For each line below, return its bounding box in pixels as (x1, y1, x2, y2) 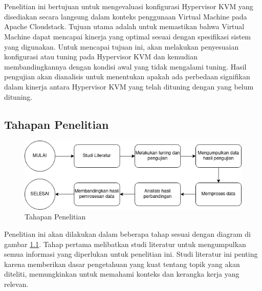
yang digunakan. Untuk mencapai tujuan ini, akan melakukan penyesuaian (4, 41, 239, 52)
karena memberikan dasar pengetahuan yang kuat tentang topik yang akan (4, 258, 240, 269)
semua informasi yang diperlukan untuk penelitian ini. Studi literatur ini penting (4, 249, 258, 259)
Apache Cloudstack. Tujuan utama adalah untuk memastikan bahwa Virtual (4, 21, 245, 32)
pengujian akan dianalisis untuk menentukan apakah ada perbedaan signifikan (4, 71, 250, 82)
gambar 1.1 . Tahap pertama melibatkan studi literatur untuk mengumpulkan (4, 238, 246, 249)
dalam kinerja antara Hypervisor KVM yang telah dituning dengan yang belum (4, 81, 254, 92)
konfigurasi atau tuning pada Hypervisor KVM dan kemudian (4, 51, 198, 62)
